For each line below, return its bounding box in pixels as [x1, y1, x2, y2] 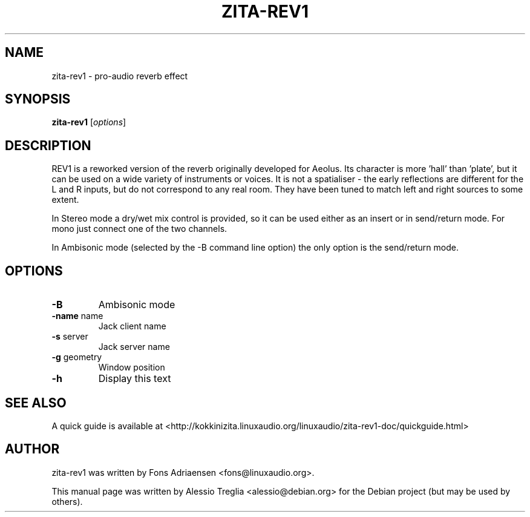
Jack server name [98, 341, 170, 352]
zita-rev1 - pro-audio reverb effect [51, 70, 188, 81]
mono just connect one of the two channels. [51, 223, 227, 234]
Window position [98, 362, 165, 373]
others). [51, 496, 83, 507]
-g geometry [51, 352, 102, 363]
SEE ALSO [5, 395, 67, 410]
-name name [51, 311, 103, 321]
